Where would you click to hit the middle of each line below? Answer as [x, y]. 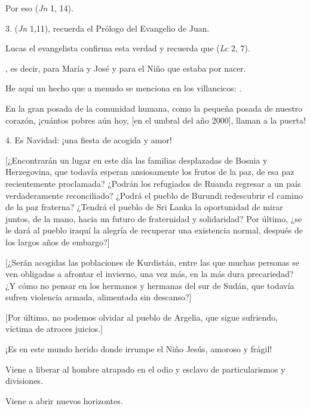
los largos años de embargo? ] [58, 242]
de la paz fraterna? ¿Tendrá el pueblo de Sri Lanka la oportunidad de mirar [144, 207]
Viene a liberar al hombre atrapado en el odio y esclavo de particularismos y [145, 369]
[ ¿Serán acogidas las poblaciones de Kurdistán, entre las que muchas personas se [153, 262]
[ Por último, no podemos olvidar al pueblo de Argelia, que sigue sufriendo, [142, 317]
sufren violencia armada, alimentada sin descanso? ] [99, 297]
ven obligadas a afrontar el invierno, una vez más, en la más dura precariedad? [150, 274]
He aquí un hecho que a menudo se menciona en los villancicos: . [124, 88]
